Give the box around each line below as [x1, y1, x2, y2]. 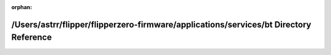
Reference [11, 32, 52, 43]
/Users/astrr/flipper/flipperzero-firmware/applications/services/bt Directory [11, 19, 312, 30]
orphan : [11, 4, 32, 10]
